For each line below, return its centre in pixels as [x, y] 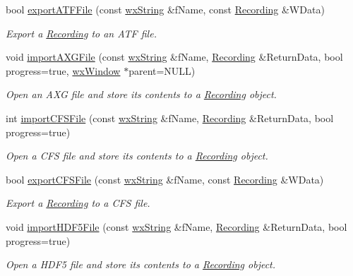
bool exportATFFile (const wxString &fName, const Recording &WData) [165, 9]
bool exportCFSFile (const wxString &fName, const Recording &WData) [165, 179]
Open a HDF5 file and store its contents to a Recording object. [141, 264]
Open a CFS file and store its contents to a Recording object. [137, 156]
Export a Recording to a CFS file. [78, 203]
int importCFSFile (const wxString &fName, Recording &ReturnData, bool [170, 118]
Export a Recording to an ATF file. [81, 33]
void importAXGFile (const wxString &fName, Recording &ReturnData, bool [174, 57]
